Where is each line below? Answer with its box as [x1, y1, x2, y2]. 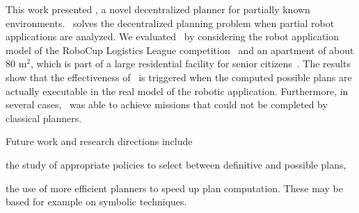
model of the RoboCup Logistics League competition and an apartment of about [6, 42, 354, 57]
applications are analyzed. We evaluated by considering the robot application [6, 29, 340, 44]
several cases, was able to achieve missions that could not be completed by [6, 97, 328, 112]
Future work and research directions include [6, 134, 193, 148]
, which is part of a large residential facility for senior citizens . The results [31, 56, 351, 71]
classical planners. [6, 110, 82, 125]
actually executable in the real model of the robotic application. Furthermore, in [6, 83, 349, 98]
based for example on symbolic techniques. [6, 194, 187, 209]
